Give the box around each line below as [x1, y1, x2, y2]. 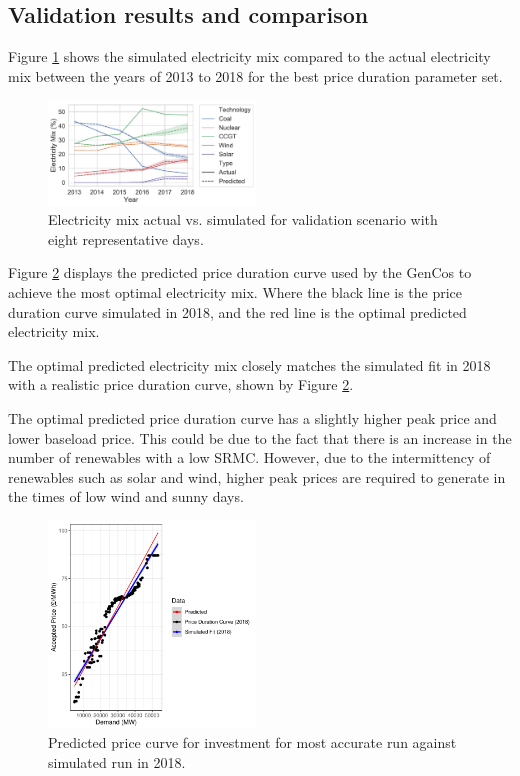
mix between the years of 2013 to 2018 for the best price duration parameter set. [8, 65, 503, 86]
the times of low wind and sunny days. [8, 486, 244, 507]
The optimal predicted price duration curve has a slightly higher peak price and [8, 408, 497, 429]
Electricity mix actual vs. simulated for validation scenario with [48, 209, 438, 230]
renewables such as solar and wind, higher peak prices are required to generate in [8, 466, 506, 487]
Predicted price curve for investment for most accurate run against [48, 732, 457, 753]
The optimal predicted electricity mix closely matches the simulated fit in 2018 [8, 354, 491, 375]
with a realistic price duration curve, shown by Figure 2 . [8, 374, 354, 395]
